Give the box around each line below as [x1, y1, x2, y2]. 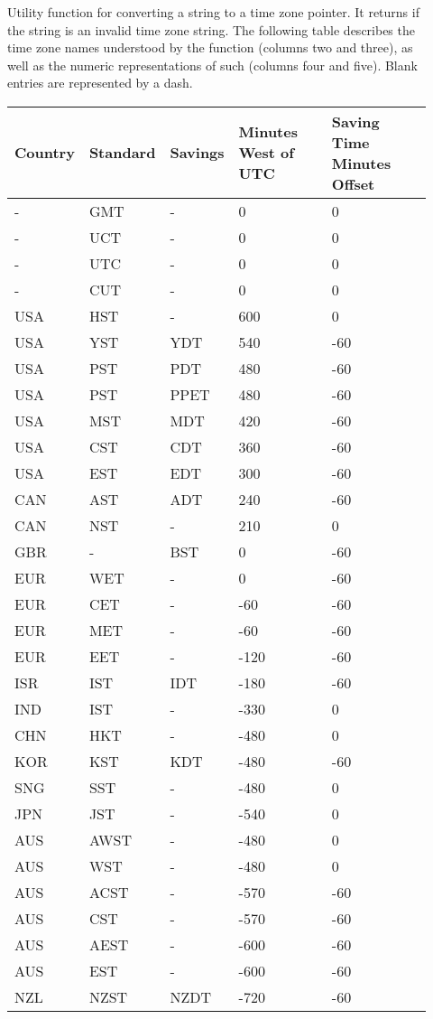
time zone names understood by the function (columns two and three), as [7, 38, 413, 57]
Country [14, 142, 75, 164]
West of [238, 142, 294, 164]
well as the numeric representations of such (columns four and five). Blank [7, 55, 418, 74]
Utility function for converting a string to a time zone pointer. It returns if [7, 3, 419, 21]
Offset [331, 173, 375, 194]
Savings [170, 142, 225, 164]
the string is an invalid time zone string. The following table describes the [7, 20, 415, 39]
